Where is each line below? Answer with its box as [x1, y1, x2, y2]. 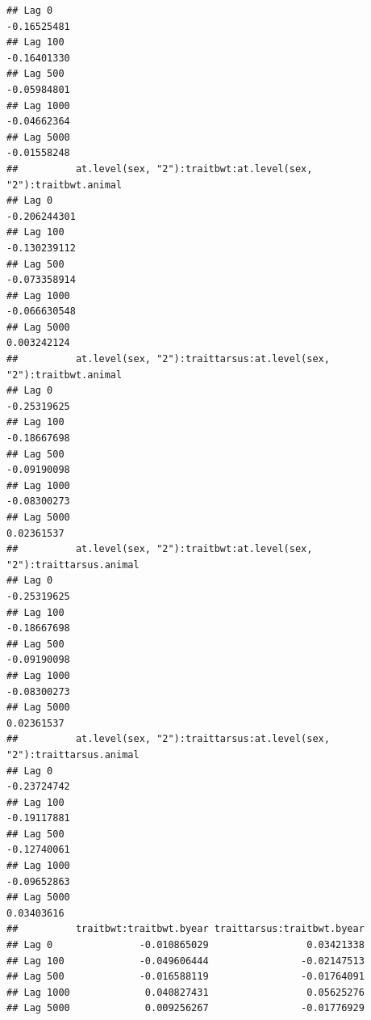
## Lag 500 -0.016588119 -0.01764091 [6, 971, 365, 983]
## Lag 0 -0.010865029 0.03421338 [6, 939, 365, 951]
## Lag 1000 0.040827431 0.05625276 [6, 986, 365, 998]
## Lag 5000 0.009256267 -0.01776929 [6, 1002, 365, 1014]
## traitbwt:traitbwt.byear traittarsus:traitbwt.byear [6, 923, 365, 935]
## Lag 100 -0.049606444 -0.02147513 [6, 955, 365, 967]
